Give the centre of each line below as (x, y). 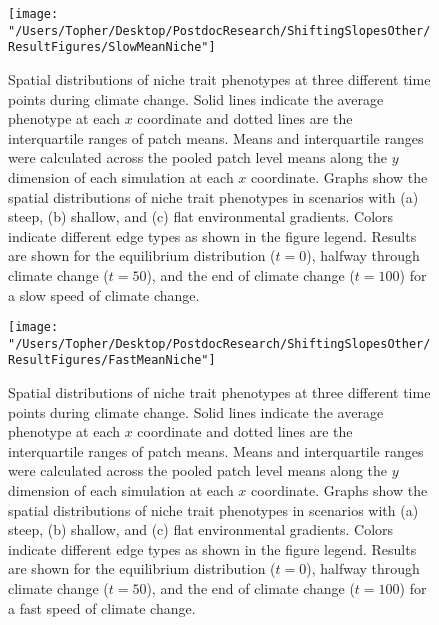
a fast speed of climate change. (102, 607)
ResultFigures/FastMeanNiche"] (112, 360)
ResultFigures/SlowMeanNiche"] (112, 47)
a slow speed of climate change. (104, 294)
